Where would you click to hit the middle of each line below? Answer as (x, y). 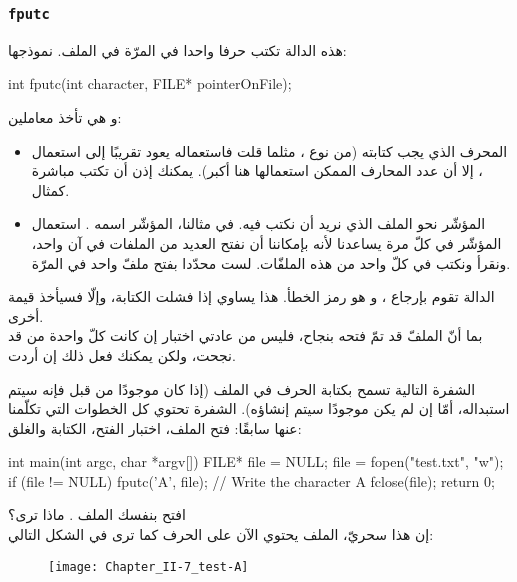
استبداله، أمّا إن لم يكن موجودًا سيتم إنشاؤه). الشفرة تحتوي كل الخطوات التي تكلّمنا (259, 408)
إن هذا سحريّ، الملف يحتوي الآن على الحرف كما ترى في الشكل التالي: (221, 534)
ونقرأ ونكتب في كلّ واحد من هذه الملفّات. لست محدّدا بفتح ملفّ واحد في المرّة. (271, 262)
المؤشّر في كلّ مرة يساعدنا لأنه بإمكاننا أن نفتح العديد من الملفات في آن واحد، (266, 242)
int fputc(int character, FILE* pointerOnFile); (150, 83)
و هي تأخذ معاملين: (65, 116)
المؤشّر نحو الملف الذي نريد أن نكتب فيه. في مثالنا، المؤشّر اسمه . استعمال (258, 223)
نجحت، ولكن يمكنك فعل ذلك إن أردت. (122, 354)
